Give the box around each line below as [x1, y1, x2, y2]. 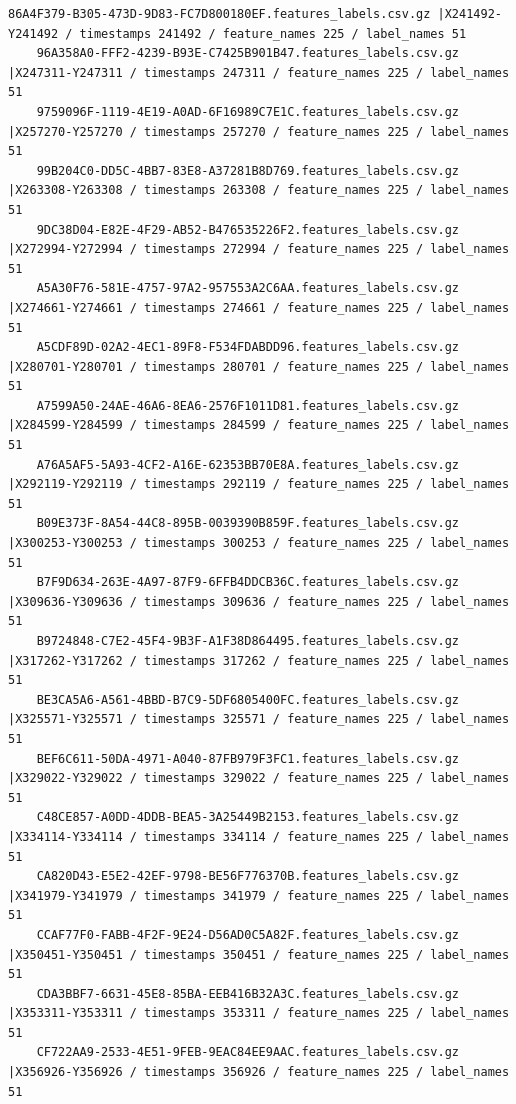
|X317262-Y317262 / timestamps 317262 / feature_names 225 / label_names [8, 653, 510, 668]
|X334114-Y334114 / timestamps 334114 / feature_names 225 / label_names [8, 829, 510, 844]
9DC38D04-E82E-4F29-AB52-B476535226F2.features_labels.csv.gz [36, 222, 460, 237]
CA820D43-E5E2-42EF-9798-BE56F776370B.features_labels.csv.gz [36, 869, 460, 884]
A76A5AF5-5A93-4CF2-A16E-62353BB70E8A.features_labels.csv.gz [36, 457, 460, 472]
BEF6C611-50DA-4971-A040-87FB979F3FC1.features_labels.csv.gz [36, 751, 460, 766]
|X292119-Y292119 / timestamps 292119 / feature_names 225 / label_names [8, 477, 510, 492]
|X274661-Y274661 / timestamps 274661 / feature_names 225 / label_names [8, 300, 510, 315]
